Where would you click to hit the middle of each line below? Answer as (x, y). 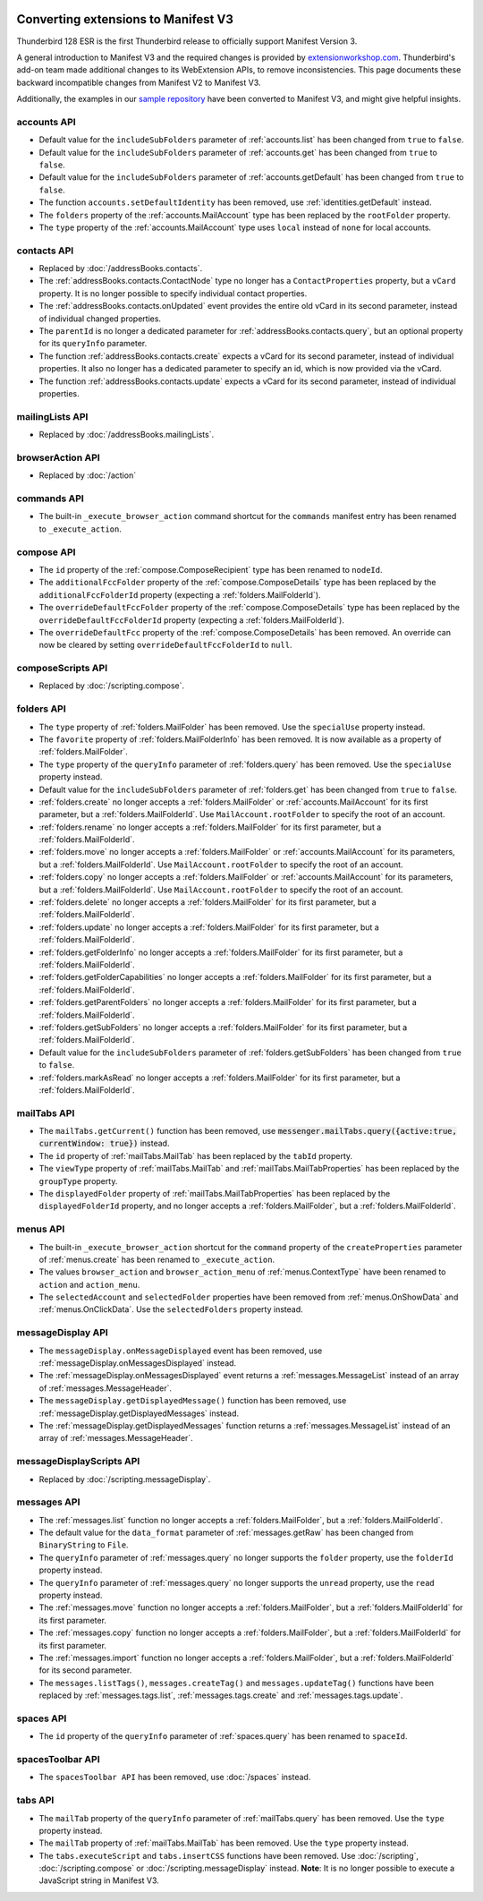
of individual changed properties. (100, 319)
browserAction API (58, 457)
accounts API (46, 122)
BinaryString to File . (84, 1545)
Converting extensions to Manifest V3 (125, 19)
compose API (46, 552)
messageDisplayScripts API (78, 1462)
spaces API (42, 1718)
